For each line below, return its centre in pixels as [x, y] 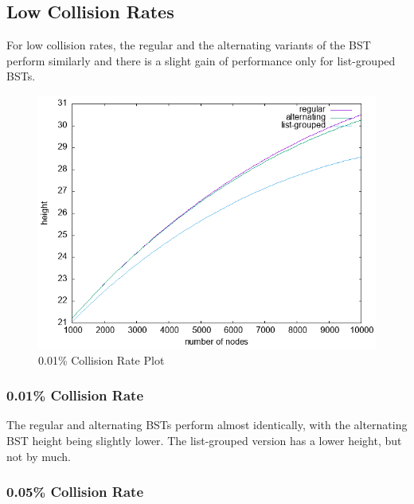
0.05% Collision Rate [75, 492]
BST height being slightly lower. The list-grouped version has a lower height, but [204, 440]
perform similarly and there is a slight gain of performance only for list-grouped [201, 60]
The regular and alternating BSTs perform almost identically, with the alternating [207, 425]
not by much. [39, 456]
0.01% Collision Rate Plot [102, 359]
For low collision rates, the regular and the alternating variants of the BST [189, 45]
